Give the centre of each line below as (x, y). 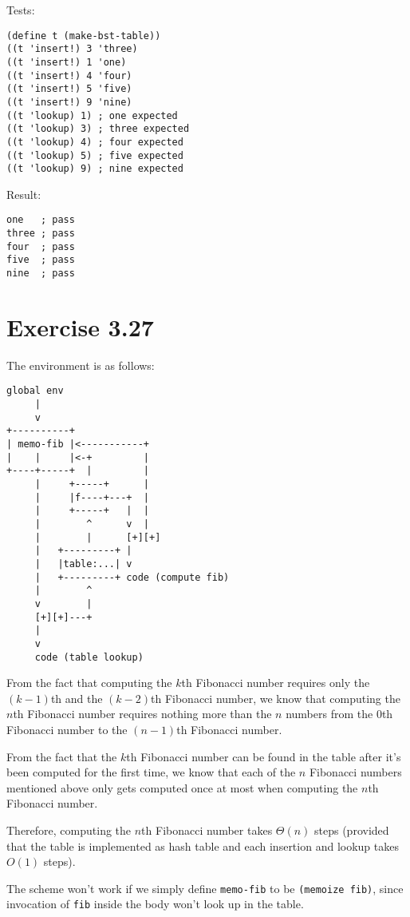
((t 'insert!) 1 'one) (67, 62)
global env (35, 391)
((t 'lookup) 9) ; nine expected (95, 169)
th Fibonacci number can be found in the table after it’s (264, 756)
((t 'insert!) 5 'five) (69, 89)
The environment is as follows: (81, 365)
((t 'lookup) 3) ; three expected (98, 129)
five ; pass (41, 260)
